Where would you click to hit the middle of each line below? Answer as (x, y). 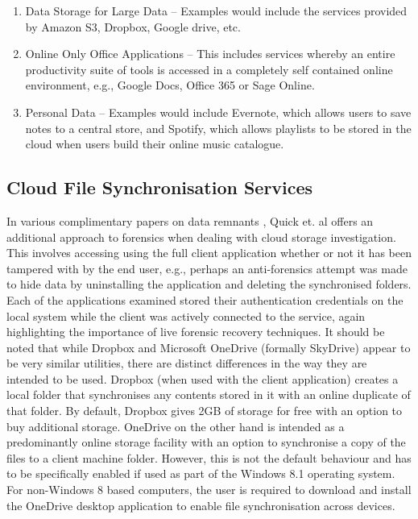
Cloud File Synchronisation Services (160, 187)
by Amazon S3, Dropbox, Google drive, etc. (133, 26)
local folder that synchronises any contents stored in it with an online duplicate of (209, 394)
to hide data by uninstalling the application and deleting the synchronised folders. (209, 284)
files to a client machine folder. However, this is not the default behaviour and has (209, 457)
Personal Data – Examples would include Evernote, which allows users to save (218, 112)
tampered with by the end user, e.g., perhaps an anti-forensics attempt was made (207, 268)
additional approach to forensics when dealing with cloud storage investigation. (201, 237)
